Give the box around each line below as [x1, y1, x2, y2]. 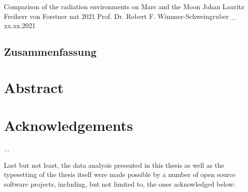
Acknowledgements [4, 115, 133, 135]
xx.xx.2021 [4, 20, 36, 31]
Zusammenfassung [4, 44, 97, 59]
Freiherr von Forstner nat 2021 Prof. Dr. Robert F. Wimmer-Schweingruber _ [4, 11, 236, 21]
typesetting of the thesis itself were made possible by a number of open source [4, 169, 236, 179]
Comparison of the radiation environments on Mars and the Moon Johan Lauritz [4, 1, 244, 11]
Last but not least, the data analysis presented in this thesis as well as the [4, 160, 224, 170]
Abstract [4, 77, 64, 97]
